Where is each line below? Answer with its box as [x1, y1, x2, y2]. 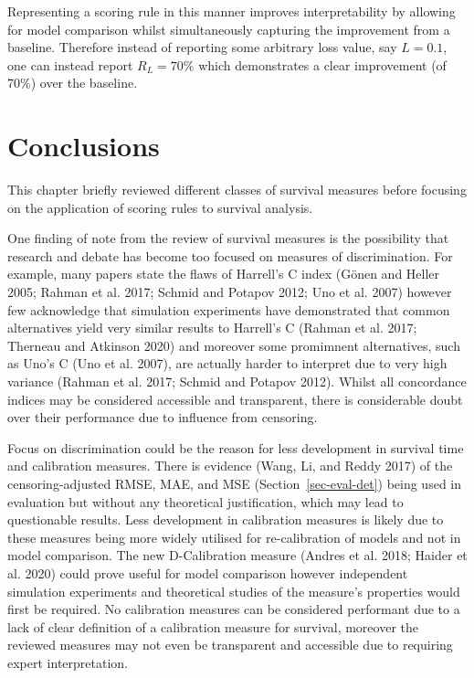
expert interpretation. [7, 652, 128, 672]
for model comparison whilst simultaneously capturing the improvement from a [7, 19, 450, 38]
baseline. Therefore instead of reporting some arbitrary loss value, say [7, 37, 397, 57]
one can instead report [7, 55, 133, 74]
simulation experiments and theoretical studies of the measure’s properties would [7, 581, 460, 600]
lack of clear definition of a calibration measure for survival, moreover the [7, 617, 418, 636]
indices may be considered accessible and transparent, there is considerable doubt [7, 389, 463, 408]
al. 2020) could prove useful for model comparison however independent [7, 563, 408, 582]
